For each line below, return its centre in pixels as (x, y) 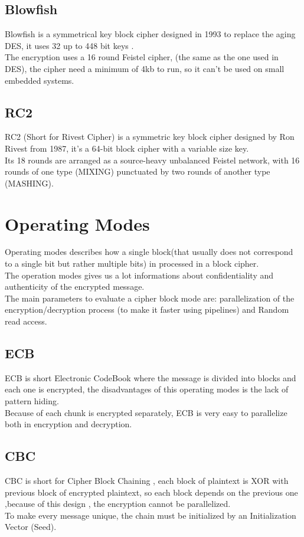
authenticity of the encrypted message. (75, 286)
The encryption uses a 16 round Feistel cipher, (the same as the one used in (142, 57)
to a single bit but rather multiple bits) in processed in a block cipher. (132, 263)
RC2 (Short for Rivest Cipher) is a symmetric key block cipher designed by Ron (150, 137)
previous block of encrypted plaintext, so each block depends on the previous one (151, 492)
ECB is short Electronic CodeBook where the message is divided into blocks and (151, 377)
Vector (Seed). (31, 527)
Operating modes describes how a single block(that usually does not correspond (149, 252)
